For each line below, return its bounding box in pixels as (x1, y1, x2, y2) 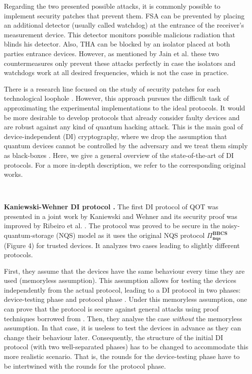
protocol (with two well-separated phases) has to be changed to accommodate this (4, 342, 249, 352)
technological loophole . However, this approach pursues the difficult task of (4, 93, 229, 103)
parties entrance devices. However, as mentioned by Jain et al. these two (4, 48, 219, 58)
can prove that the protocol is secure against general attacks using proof (4, 304, 219, 314)
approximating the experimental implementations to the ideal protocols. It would (4, 102, 245, 112)
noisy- (222, 220, 240, 231)
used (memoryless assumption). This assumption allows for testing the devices (4, 275, 236, 285)
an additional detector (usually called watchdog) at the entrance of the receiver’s (4, 20, 244, 30)
